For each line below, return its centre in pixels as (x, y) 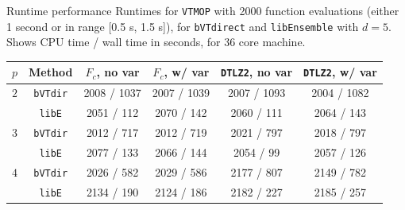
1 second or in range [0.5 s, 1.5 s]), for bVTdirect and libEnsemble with (183, 26)
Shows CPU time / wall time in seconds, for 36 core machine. (156, 42)
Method (51, 72)
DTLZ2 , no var (257, 72)
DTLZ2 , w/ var (340, 72)
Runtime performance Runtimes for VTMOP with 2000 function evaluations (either (203, 10)
